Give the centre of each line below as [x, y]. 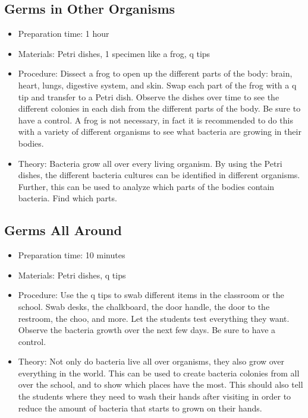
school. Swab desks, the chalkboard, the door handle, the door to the [144, 306]
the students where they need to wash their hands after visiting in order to [155, 396]
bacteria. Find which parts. [67, 198]
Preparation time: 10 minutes [72, 255]
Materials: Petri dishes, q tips [72, 275]
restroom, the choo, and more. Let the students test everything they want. [154, 318]
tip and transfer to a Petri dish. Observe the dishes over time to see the [149, 96]
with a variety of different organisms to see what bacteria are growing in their [160, 132]
